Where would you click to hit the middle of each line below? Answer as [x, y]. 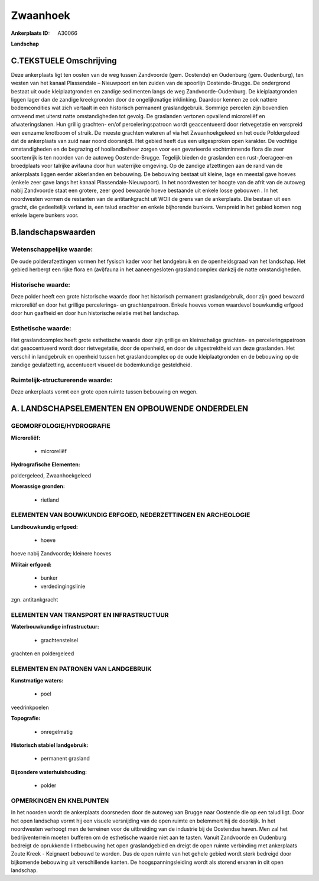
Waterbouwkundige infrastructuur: [55, 627]
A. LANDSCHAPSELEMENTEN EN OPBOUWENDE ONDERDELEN [130, 409]
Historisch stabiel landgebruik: [50, 745]
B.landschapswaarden [53, 233]
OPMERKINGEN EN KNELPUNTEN [60, 801]
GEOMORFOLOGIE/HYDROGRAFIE [61, 426]
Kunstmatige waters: [37, 681]
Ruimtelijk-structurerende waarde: [61, 380]
